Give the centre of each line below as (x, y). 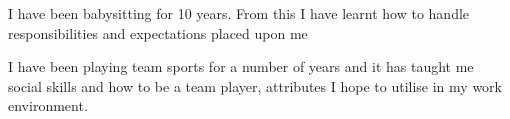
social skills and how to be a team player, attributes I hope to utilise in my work (255, 85)
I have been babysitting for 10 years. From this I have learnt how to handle (239, 13)
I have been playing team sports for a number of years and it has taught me (241, 66)
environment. (48, 105)
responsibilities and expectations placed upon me (158, 32)
